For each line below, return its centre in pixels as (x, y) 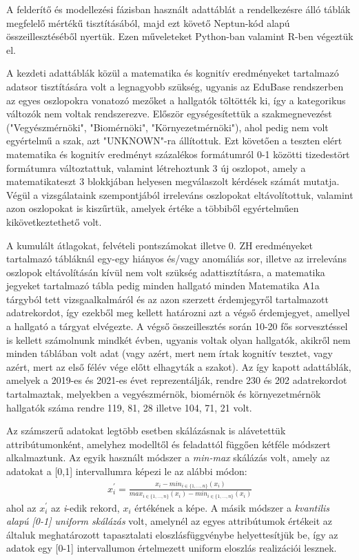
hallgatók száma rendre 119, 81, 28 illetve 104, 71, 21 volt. (129, 407)
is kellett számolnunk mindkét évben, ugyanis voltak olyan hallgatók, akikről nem (178, 339)
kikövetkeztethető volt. (54, 221)
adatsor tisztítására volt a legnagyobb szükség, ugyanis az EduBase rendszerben (175, 86)
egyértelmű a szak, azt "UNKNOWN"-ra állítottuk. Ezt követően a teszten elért (174, 141)
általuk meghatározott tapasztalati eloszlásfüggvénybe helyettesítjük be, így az (172, 534)
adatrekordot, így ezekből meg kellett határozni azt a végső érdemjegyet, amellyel (178, 312)
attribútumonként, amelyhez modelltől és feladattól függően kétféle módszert (168, 444)
